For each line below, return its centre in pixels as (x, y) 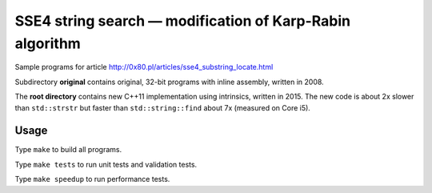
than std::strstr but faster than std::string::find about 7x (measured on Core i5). (163, 107)
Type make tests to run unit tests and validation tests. (106, 164)
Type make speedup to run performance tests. (92, 179)
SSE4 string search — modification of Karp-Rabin (183, 21)
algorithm (48, 43)
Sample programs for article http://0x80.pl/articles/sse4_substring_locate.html (144, 67)
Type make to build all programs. (68, 150)
